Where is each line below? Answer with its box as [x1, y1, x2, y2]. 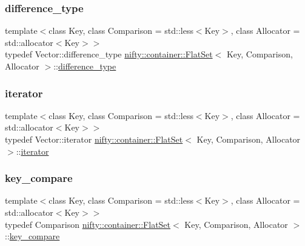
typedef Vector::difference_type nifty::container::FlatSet [5, 48, 213, 60]
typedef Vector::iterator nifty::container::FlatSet [5, 133, 183, 145]
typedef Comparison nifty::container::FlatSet [5, 218, 171, 230]
